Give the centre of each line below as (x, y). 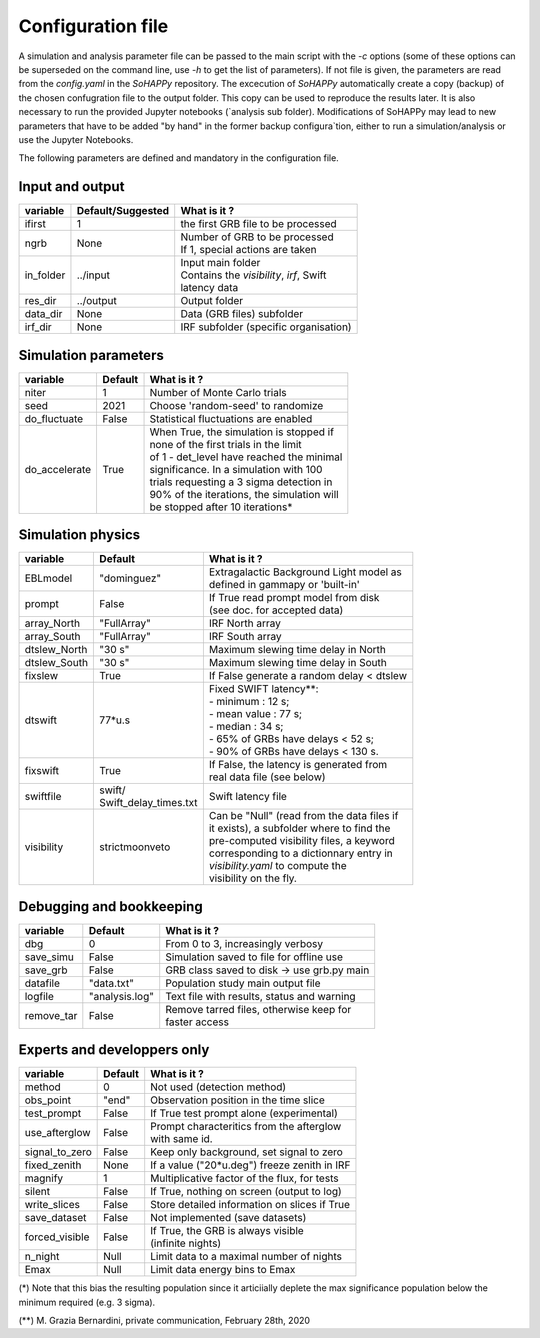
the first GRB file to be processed (258, 224)
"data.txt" (111, 983)
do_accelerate (58, 469)
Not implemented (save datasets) (228, 1218)
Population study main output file (243, 983)
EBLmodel (48, 578)
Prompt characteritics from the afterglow (246, 1127)
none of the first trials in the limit (225, 444)
